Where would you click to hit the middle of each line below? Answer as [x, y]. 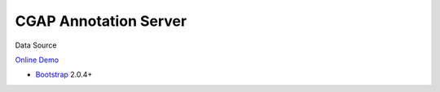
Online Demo [37, 60]
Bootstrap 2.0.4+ [64, 75]
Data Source [36, 45]
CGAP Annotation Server [101, 21]
